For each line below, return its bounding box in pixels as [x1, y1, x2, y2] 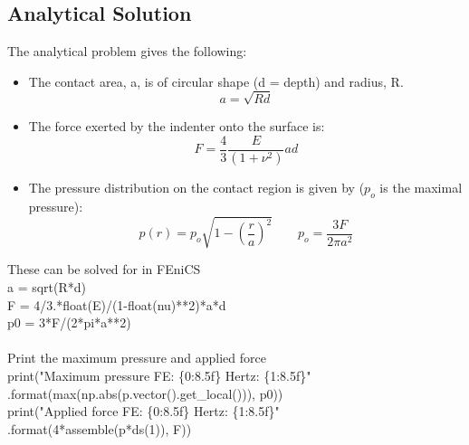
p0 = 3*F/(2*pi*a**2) [7, 313, 131, 332]
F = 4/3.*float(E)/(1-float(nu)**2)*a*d [7, 295, 226, 314]
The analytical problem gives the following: [7, 42, 247, 61]
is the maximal [379, 178, 463, 197]
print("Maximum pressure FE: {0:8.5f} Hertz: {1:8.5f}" [7, 365, 311, 384]
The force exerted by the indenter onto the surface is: [28, 116, 325, 135]
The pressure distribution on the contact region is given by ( [28, 178, 365, 197]
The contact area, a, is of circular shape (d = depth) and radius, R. [28, 71, 404, 90]
